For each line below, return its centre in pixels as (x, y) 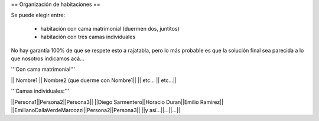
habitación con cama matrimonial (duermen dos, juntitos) (110, 28)
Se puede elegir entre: (38, 15)
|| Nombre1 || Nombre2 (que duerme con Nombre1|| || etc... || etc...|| (94, 80)
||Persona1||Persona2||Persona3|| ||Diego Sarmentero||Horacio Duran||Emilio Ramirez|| (117, 102)
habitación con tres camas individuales (88, 37)
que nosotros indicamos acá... (48, 58)
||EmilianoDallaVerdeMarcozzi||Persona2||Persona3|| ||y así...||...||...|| (95, 110)
